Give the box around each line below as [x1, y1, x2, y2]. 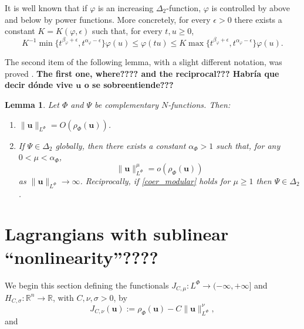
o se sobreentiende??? [84, 79, 174, 91]
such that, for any [216, 139, 281, 151]
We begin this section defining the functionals [5, 279, 169, 291]
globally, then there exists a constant [55, 139, 186, 151]
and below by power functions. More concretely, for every [5, 13, 211, 25]
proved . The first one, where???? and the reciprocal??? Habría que [5, 67, 279, 79]
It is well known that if [5, 2, 87, 13]
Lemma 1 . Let [5, 99, 59, 111]
